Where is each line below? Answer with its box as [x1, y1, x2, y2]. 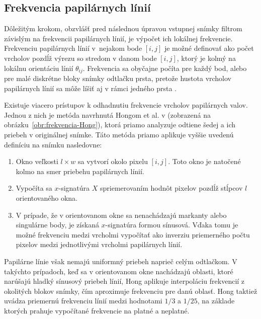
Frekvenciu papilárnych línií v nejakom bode [4, 43, 142, 53]
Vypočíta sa [16, 183, 52, 193]
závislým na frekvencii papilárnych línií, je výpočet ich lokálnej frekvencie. [4, 33, 233, 43]
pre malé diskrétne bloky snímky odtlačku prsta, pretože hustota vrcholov [4, 73, 232, 84]
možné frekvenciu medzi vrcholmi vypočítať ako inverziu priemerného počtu [16, 229, 250, 240]
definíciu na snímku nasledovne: [4, 139, 102, 149]
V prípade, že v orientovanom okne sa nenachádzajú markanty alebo [16, 209, 227, 220]
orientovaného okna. [16, 192, 77, 203]
